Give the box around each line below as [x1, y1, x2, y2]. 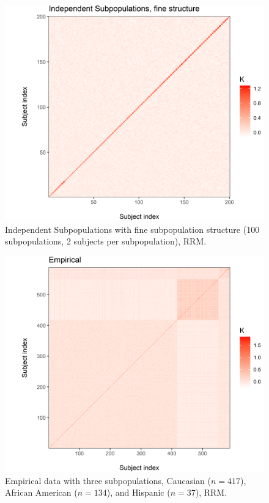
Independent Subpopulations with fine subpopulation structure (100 [5, 222, 260, 235]
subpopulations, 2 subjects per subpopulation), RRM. [5, 235, 207, 248]
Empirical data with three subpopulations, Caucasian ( [5, 474, 211, 486]
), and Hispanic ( [106, 486, 171, 499]
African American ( [5, 486, 78, 499]
